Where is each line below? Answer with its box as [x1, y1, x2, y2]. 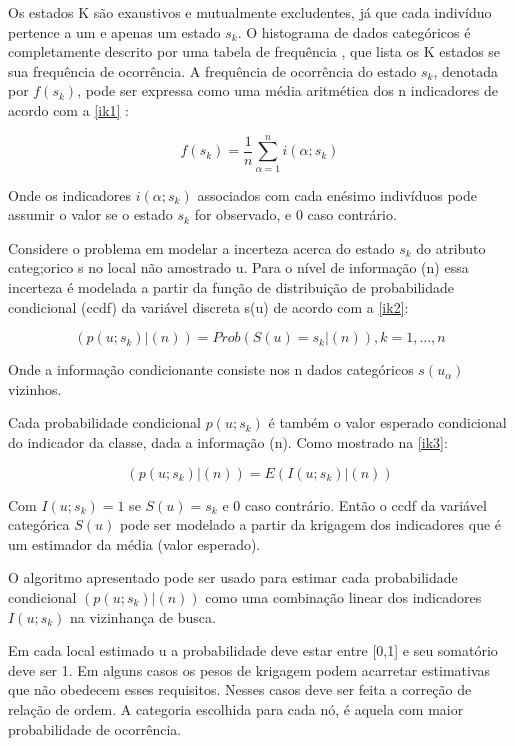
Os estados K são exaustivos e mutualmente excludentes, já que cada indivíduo [8, 2, 492, 22]
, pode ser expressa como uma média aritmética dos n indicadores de [77, 80, 499, 101]
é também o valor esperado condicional [268, 412, 507, 433]
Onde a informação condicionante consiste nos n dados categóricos [8, 359, 414, 380]
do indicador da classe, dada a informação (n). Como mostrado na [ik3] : [8, 432, 448, 453]
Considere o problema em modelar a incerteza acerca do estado [8, 237, 395, 258]
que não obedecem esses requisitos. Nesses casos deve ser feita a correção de [8, 679, 472, 700]
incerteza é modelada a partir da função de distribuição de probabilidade [8, 277, 454, 298]
